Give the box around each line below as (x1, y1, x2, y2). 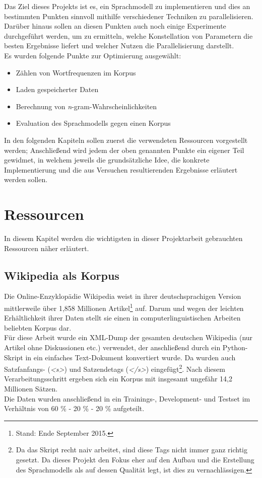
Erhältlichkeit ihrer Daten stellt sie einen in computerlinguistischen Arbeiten (4, 312, 241, 323)
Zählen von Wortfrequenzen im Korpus (16, 67, 136, 77)
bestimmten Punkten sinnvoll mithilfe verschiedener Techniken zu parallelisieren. (4, 11, 253, 21)
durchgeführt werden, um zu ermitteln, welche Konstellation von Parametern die (4, 30, 253, 41)
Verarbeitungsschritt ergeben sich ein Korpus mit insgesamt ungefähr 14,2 (4, 373, 232, 384)
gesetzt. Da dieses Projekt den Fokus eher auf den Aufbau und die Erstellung (16, 454, 254, 465)
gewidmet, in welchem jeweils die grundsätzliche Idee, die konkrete (4, 154, 210, 165)
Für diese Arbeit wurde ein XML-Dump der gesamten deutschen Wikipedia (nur (4, 332, 253, 343)
